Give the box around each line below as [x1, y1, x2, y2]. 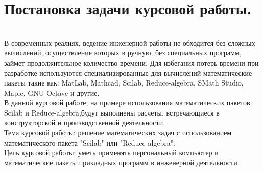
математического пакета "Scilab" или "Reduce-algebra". [4, 137, 175, 148]
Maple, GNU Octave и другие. [4, 87, 100, 98]
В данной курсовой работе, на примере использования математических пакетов [4, 97, 250, 108]
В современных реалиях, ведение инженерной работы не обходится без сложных [4, 37, 255, 48]
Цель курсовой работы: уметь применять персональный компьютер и [4, 147, 219, 158]
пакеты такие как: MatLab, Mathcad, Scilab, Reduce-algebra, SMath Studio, [4, 77, 244, 88]
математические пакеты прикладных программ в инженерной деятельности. [4, 157, 240, 167]
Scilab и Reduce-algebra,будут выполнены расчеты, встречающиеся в [4, 107, 220, 118]
